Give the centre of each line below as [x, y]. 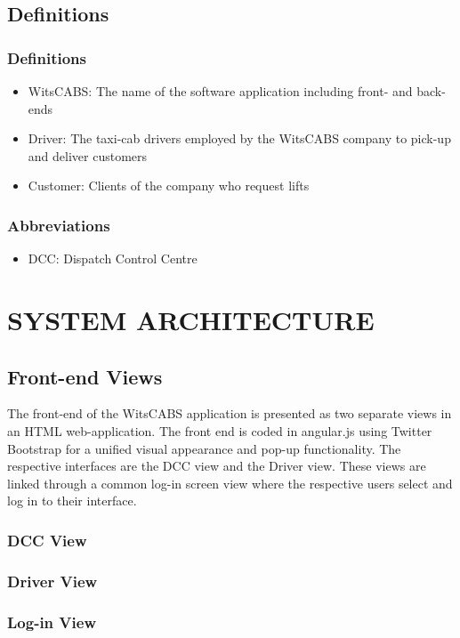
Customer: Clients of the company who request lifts [169, 186]
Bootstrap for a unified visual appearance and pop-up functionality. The [204, 448]
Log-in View [52, 622]
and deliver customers [88, 155]
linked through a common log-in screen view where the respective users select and [230, 483]
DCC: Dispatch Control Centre [113, 258]
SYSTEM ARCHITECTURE [191, 319]
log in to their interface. [72, 501]
